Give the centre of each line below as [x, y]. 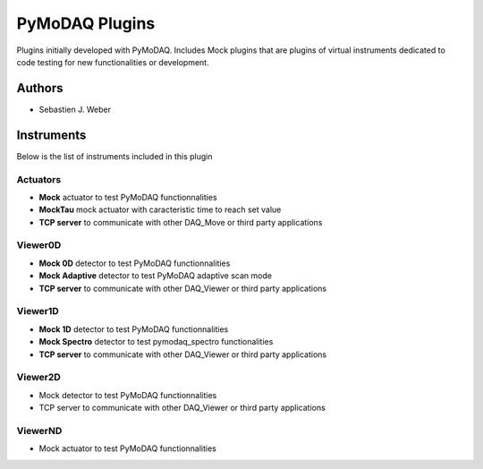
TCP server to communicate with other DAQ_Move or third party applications [181, 222]
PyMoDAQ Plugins [86, 23]
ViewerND [39, 431]
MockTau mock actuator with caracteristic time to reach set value [160, 209]
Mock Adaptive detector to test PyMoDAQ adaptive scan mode [156, 276]
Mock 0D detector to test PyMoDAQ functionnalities [135, 263]
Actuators [39, 179]
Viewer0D [39, 245]
